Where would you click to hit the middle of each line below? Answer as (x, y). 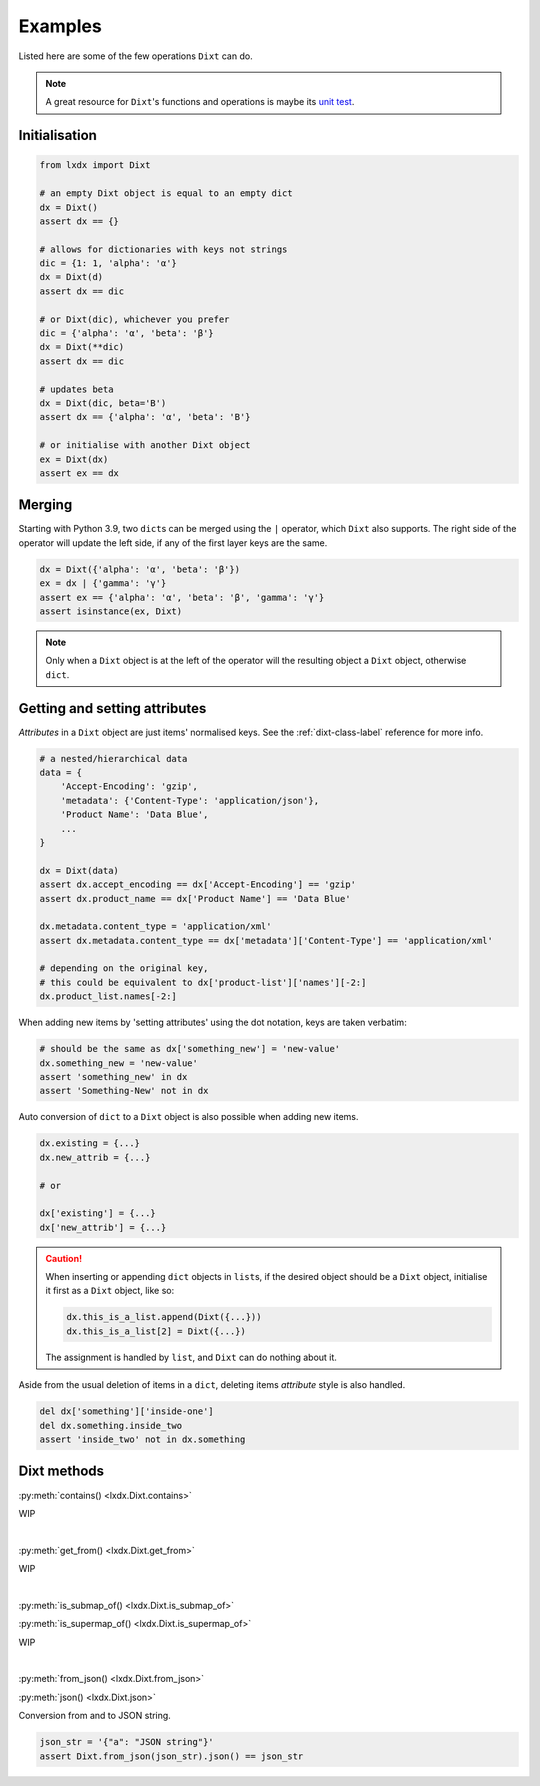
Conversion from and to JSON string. (95, 1716)
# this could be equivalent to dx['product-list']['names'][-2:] (203, 982)
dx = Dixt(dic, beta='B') (103, 403)
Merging (45, 505)
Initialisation (57, 135)
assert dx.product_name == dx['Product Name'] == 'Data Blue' (195, 898)
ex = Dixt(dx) (74, 459)
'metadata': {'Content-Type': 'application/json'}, (190, 800)
